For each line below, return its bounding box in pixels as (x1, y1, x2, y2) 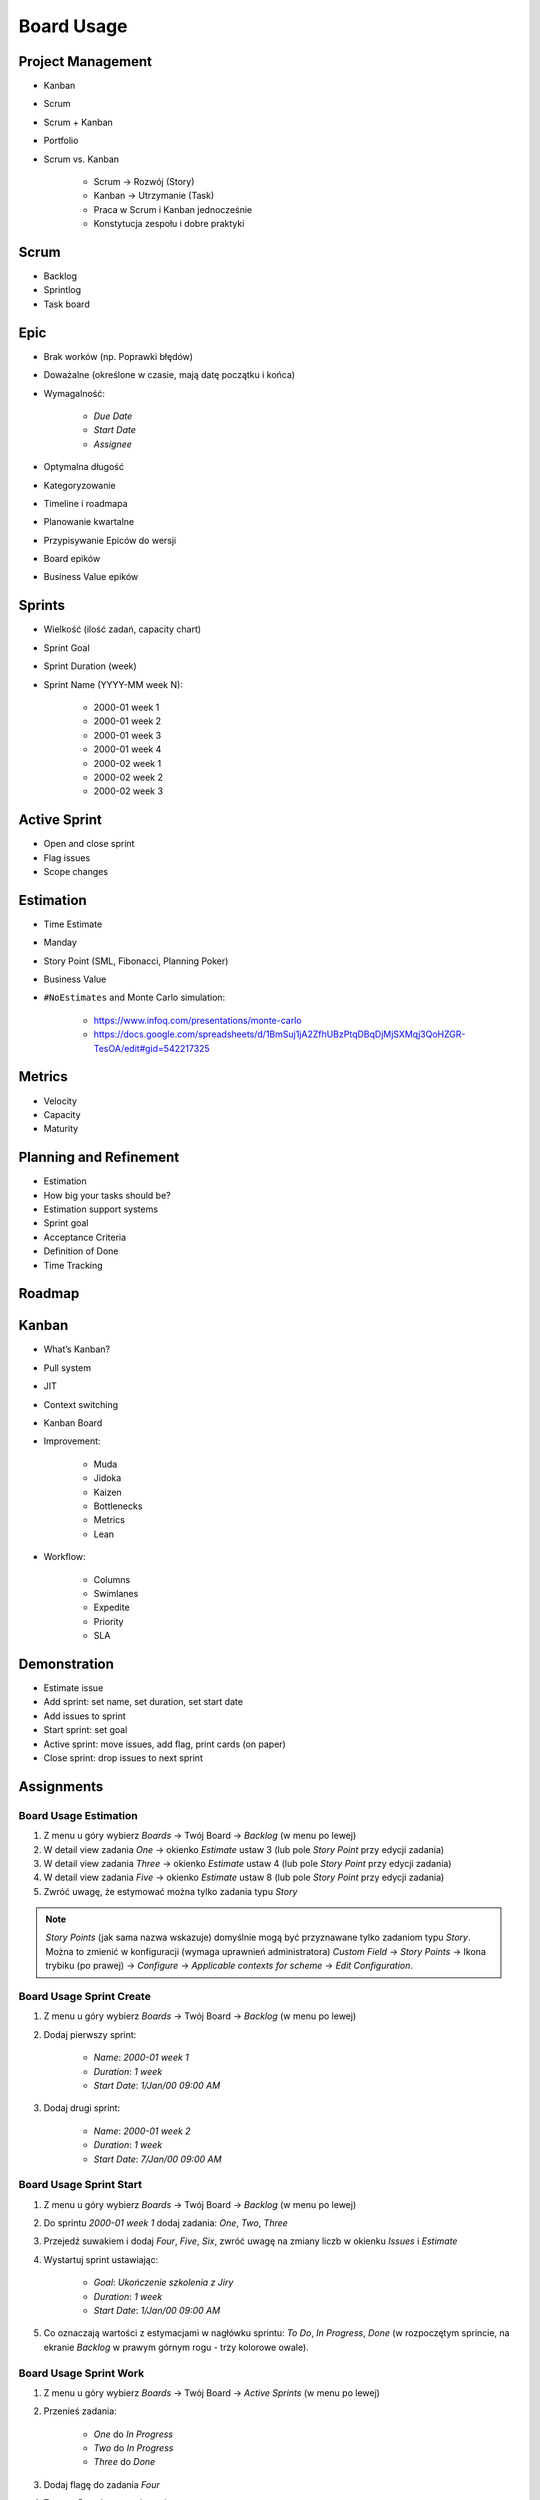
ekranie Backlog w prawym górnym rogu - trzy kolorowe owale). (43, 2341, 309, 2353)
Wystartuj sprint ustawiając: (43, 2253, 159, 2265)
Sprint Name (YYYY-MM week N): (43, 678, 184, 690)
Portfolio (43, 135, 79, 147)
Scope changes (43, 865, 109, 877)
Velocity (43, 1095, 78, 1107)
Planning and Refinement (18, 1149, 180, 1166)
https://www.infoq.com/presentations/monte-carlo (93, 1014, 302, 1026)
